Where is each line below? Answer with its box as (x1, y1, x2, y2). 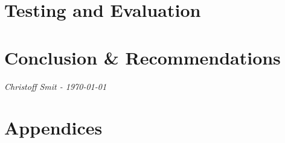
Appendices (4, 115, 103, 140)
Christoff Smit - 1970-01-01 (4, 80, 107, 92)
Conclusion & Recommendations (4, 45, 281, 69)
